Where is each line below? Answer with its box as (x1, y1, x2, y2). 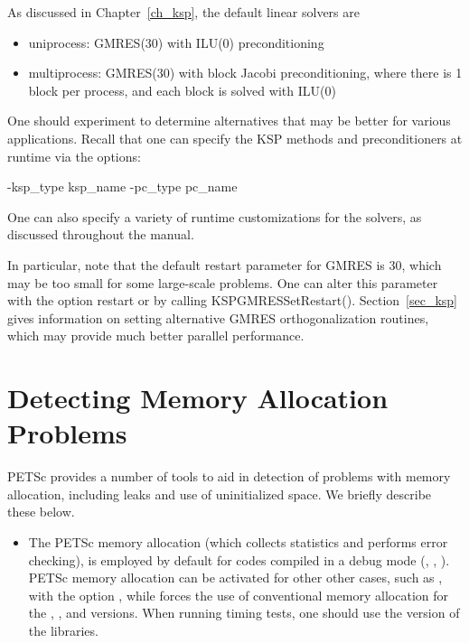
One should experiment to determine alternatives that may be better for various (7, 111, 451, 130)
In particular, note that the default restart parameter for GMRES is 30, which (7, 255, 442, 274)
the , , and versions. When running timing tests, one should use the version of (28, 603, 460, 622)
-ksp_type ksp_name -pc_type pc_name (7, 177, 238, 196)
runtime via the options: (7, 146, 141, 165)
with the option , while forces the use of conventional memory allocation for (28, 585, 449, 604)
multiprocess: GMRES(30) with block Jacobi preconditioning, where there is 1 (28, 63, 463, 82)
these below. (7, 502, 75, 521)
